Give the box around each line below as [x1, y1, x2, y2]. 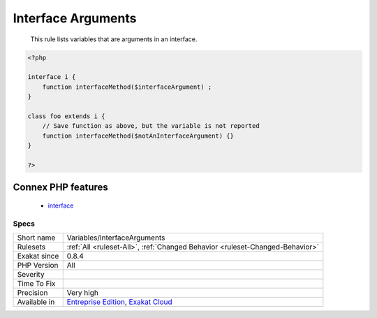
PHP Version [17, 260, 59, 270]
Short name [17, 233, 56, 243]
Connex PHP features [13, 182, 108, 194]
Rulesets [17, 242, 45, 252]
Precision [17, 287, 48, 297]
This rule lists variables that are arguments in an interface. [30, 35, 198, 43]
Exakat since [17, 251, 59, 261]
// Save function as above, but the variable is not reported [42, 122, 260, 130]
